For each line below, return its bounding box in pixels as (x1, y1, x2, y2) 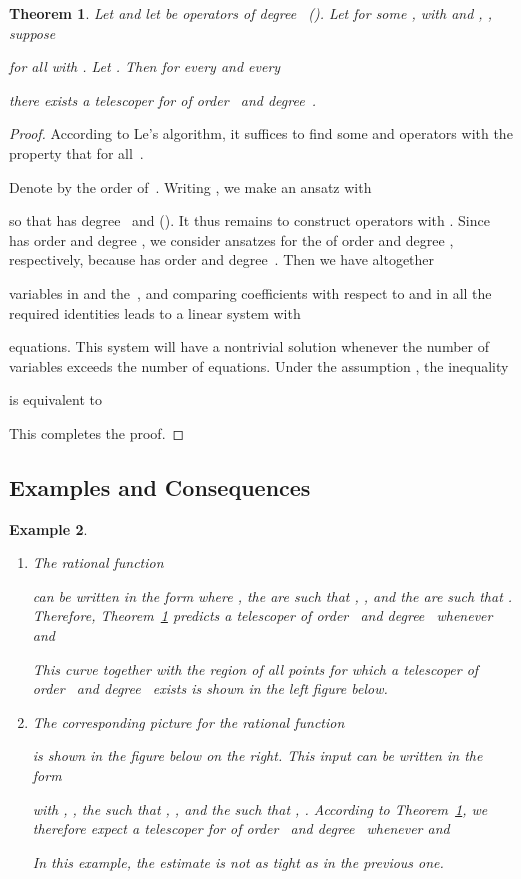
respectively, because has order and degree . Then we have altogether (9, 249, 435, 270)
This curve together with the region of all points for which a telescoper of (32, 658, 479, 679)
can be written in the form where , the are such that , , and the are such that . (32, 585, 513, 606)
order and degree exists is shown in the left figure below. (32, 678, 388, 699)
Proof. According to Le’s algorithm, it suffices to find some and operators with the (9, 123, 513, 144)
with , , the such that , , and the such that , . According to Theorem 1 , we (32, 798, 488, 819)
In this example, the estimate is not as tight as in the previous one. (32, 851, 444, 872)
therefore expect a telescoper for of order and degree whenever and (32, 818, 450, 839)
